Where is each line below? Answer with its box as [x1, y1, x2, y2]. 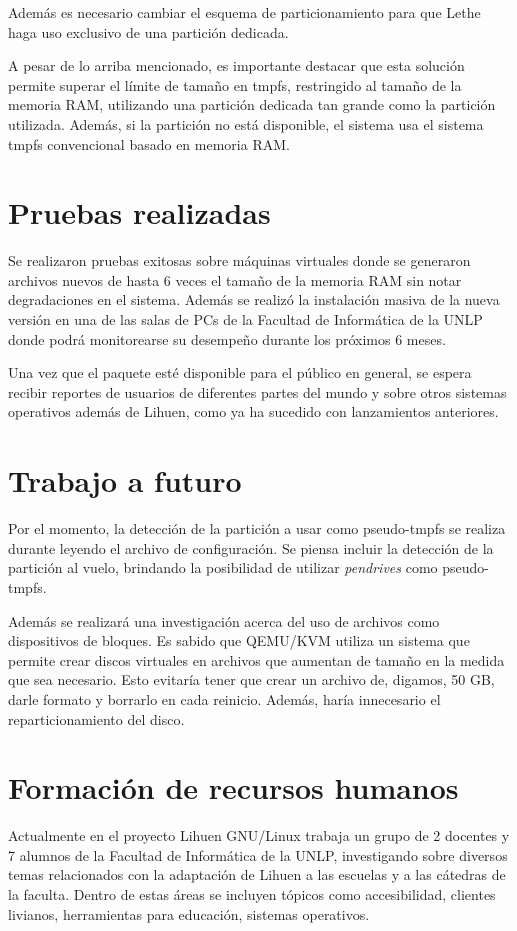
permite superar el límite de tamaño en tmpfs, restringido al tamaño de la [8, 74, 462, 95]
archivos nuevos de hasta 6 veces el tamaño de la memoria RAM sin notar [8, 269, 462, 290]
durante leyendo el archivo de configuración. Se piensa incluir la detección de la [8, 537, 494, 558]
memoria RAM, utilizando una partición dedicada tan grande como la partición [8, 94, 496, 115]
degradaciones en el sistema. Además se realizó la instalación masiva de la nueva [8, 289, 500, 310]
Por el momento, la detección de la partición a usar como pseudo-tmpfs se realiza [8, 518, 506, 539]
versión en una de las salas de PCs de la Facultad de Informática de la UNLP [8, 309, 483, 330]
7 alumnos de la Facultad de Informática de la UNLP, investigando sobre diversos [8, 844, 508, 865]
